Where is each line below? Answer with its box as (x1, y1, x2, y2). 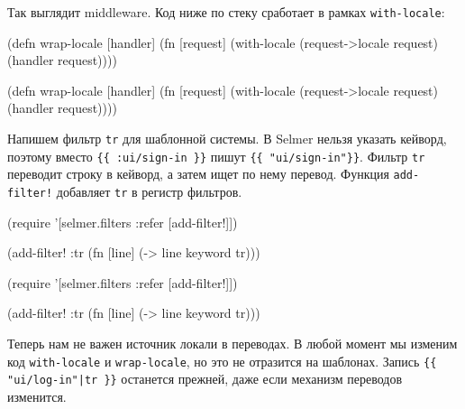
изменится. (7, 386, 67, 405)
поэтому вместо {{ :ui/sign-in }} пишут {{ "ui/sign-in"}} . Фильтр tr (7, 146, 425, 165)
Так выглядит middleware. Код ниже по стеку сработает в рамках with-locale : (7, 3, 445, 21)
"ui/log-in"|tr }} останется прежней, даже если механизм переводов (7, 369, 403, 388)
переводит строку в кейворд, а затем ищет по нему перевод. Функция (7, 164, 389, 183)
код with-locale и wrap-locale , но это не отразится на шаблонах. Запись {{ (7, 351, 437, 370)
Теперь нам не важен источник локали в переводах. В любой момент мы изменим (7, 334, 458, 353)
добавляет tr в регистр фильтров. (56, 182, 242, 200)
